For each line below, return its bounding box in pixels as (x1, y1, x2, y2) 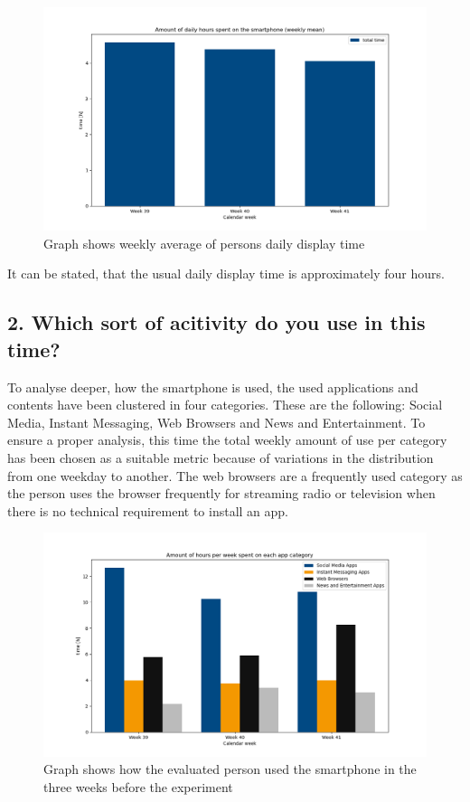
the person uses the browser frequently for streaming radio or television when (7, 484, 436, 503)
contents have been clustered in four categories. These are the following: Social (7, 395, 443, 414)
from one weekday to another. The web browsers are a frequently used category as (7, 466, 463, 485)
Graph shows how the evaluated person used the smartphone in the (43, 760, 417, 778)
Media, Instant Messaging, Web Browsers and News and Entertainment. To (7, 412, 426, 431)
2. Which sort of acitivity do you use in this (7, 308, 426, 336)
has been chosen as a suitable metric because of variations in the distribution (7, 448, 434, 467)
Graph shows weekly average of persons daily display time (43, 233, 365, 252)
